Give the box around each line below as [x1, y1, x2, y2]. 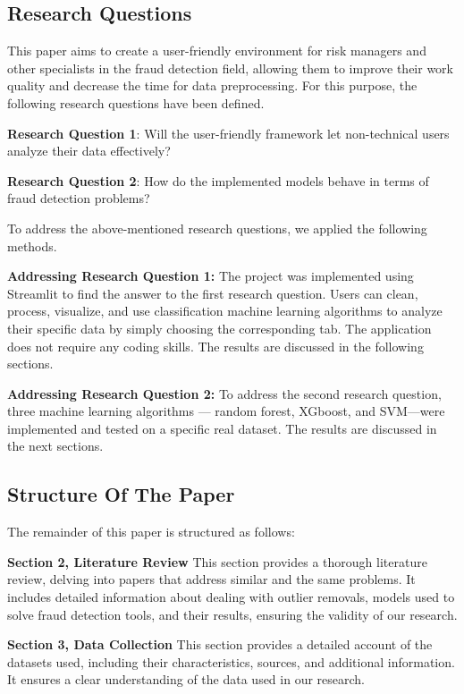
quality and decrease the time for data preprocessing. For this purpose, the [7, 76, 418, 95]
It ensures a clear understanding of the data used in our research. [7, 670, 366, 689]
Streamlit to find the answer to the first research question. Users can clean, [7, 284, 418, 302]
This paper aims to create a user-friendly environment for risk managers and [7, 41, 426, 60]
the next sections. [7, 436, 104, 455]
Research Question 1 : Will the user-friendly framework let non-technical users [7, 123, 450, 142]
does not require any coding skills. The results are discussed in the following [7, 336, 424, 355]
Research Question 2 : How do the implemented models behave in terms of [7, 171, 429, 190]
